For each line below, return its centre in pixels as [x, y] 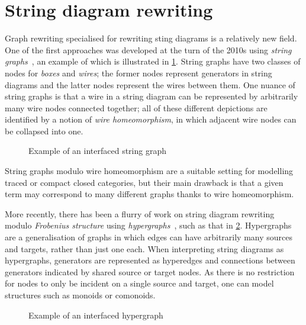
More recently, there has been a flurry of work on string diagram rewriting [140, 213]
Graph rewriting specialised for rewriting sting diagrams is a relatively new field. [151, 38]
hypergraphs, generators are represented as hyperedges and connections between [150, 260]
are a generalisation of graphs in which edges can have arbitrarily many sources [149, 237]
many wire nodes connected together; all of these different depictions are [136, 107]
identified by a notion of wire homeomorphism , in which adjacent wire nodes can [151, 119]
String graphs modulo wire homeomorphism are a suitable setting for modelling [149, 171]
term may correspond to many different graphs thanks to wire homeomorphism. [149, 194]
